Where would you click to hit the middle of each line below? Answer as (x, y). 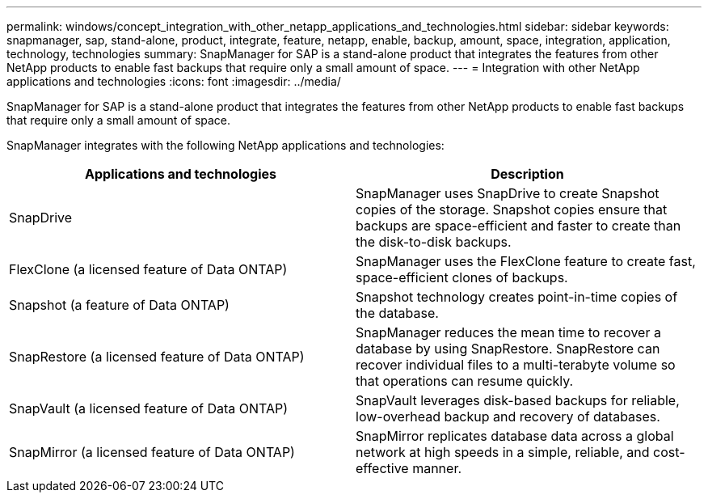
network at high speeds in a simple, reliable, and (503, 452)
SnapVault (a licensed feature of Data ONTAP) (149, 408)
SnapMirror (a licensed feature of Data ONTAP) (152, 452)
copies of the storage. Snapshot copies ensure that (512, 209)
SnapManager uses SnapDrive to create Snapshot (508, 193)
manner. (437, 468)
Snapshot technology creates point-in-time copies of (517, 297)
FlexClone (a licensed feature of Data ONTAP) (148, 269)
